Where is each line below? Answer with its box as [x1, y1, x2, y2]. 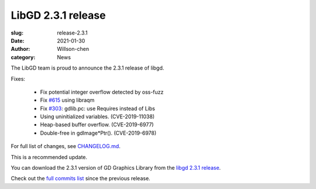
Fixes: [11, 75, 26, 82]
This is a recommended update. [11, 153, 88, 160]
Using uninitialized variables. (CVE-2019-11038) [40, 113, 155, 120]
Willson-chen [57, 46, 90, 53]
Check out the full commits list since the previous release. [11, 175, 150, 182]
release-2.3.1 [57, 29, 88, 36]
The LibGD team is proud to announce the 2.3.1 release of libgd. [11, 64, 164, 71]
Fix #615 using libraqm [40, 97, 95, 104]
